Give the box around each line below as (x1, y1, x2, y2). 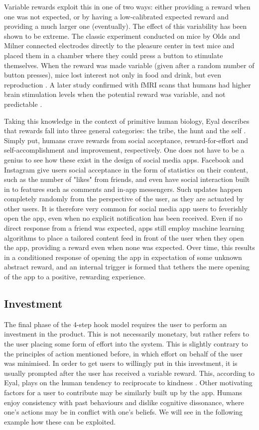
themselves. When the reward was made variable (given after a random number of (4, 60, 255, 70)
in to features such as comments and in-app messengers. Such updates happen (4, 183, 243, 194)
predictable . (4, 98, 42, 109)
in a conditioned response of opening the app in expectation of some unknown (4, 252, 242, 262)
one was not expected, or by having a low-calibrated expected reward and (4, 11, 229, 21)
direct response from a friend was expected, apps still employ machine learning (4, 223, 245, 233)
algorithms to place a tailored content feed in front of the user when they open (4, 232, 244, 243)
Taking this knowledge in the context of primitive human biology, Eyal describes (4, 115, 250, 126)
